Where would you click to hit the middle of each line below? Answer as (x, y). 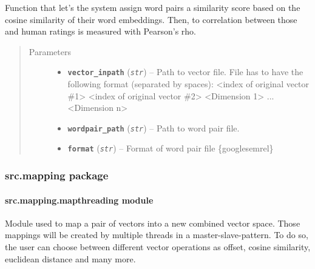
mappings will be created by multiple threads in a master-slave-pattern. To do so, (157, 235)
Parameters (50, 51)
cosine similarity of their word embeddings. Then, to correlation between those (151, 19)
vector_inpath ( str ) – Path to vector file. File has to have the (185, 72)
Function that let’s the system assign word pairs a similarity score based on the (153, 7)
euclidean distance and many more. (70, 258)
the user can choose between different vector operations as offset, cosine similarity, (158, 246)
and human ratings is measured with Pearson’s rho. (100, 31)
